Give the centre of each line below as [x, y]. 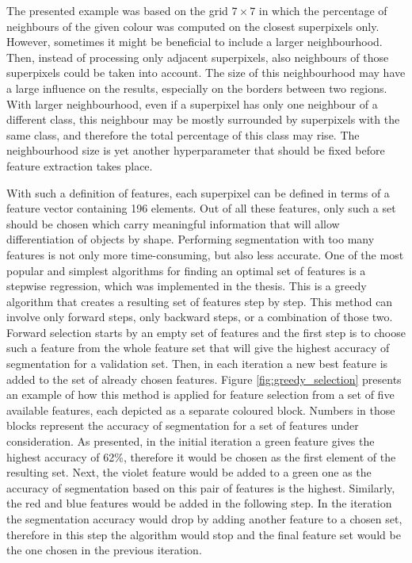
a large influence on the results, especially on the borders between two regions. [197, 88]
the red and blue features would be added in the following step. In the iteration [199, 503]
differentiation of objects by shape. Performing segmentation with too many [191, 239]
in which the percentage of [323, 10]
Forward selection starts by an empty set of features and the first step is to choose [206, 332]
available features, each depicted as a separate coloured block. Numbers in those [201, 410]
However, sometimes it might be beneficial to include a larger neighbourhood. [195, 42]
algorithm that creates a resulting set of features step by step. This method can [200, 301]
